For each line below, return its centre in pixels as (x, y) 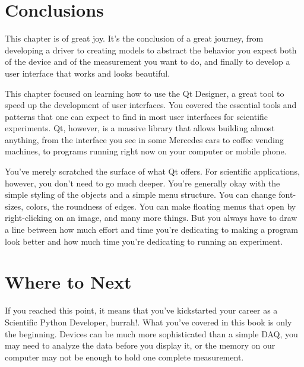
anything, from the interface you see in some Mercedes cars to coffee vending (144, 139)
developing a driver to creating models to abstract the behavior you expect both (151, 50)
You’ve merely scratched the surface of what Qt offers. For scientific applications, (152, 171)
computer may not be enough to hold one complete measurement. (124, 357)
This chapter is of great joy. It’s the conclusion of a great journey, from (134, 38)
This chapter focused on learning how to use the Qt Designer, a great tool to (145, 93)
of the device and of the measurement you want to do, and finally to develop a (148, 61)
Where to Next (68, 282)
